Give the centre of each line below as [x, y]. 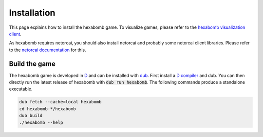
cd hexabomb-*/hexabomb [48, 109]
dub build [31, 116]
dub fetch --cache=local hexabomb [60, 102]
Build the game [32, 64]
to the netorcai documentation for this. [47, 50]
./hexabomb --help [41, 122]
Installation [32, 13]
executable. [21, 89]
